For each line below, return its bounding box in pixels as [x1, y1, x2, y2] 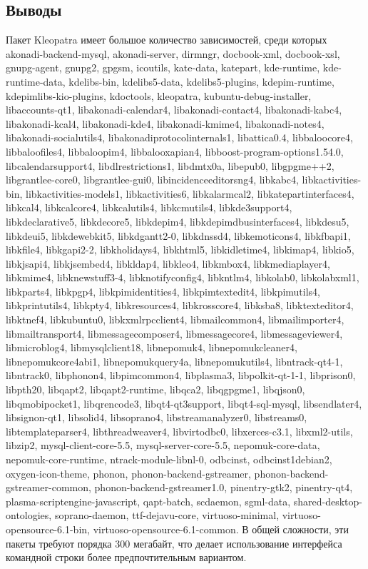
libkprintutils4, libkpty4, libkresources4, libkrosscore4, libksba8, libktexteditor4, [6, 298, 354, 313]
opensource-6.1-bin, [6, 521, 90, 536]
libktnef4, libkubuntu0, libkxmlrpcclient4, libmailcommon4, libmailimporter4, [6, 312, 344, 327]
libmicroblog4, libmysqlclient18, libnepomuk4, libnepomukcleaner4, [6, 340, 297, 355]
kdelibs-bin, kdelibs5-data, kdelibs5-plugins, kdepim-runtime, [68, 74, 334, 89]
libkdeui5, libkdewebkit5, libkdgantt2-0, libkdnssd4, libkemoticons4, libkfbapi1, [6, 228, 351, 243]
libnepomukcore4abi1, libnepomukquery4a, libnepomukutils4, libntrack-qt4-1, [6, 353, 343, 368]
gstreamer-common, [6, 480, 91, 495]
